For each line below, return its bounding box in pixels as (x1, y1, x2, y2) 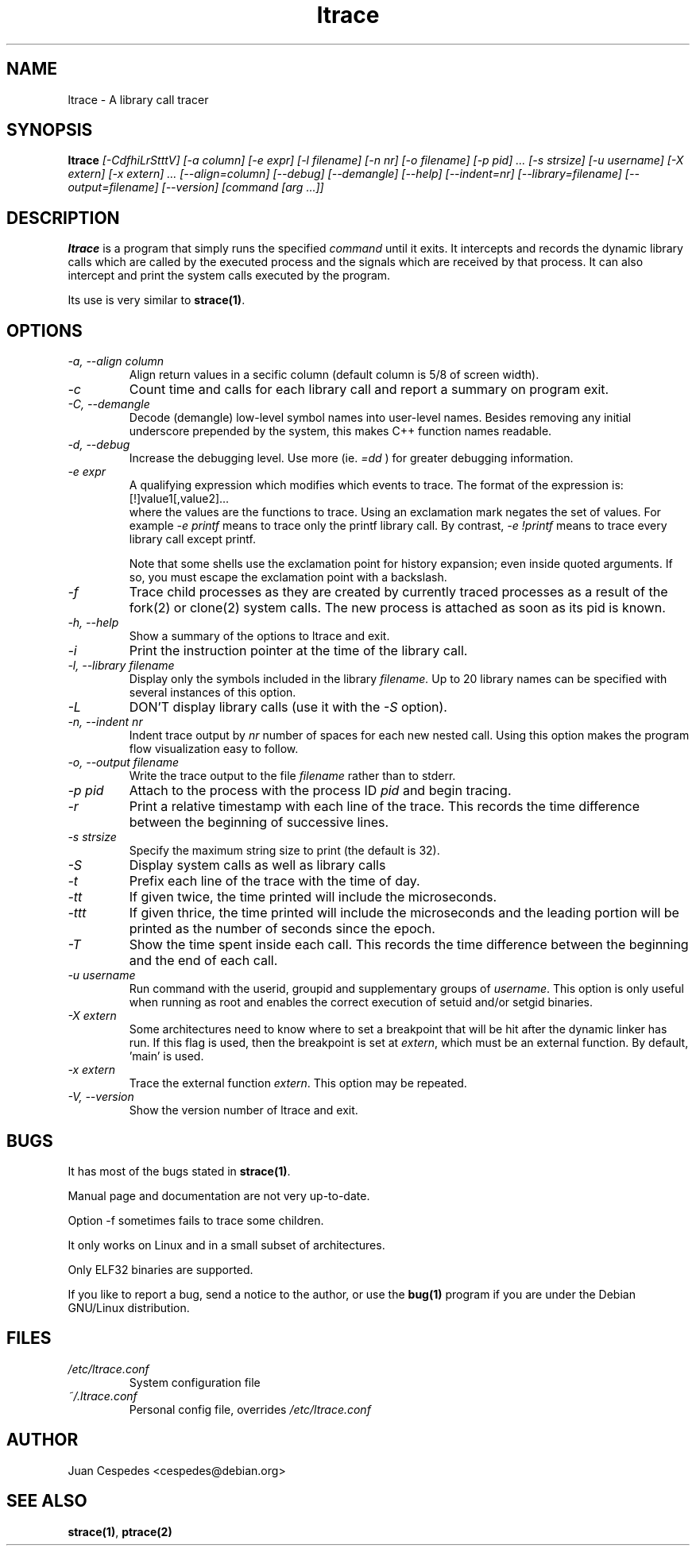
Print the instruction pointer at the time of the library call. (129, 643, 468, 659)
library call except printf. (129, 532, 257, 546)
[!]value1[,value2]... (129, 492, 230, 506)
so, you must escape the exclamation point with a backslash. (129, 570, 447, 585)
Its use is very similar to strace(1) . (68, 293, 246, 307)
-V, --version (68, 1090, 134, 1104)
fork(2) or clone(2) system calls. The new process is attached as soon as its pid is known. (129, 600, 666, 616)
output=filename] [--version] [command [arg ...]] (68, 180, 324, 195)
